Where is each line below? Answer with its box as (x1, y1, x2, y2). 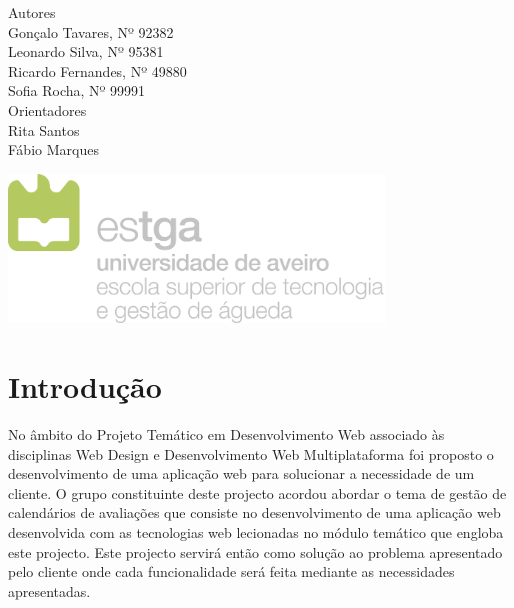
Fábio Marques (8, 139, 99, 160)
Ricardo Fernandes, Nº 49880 (8, 60, 187, 81)
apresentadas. (8, 580, 91, 601)
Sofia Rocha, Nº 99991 (8, 80, 146, 101)
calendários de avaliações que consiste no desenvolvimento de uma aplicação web (8, 502, 501, 523)
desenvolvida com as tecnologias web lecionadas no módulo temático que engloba (8, 521, 504, 542)
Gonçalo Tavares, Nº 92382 (8, 21, 174, 42)
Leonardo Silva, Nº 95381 (8, 41, 164, 62)
